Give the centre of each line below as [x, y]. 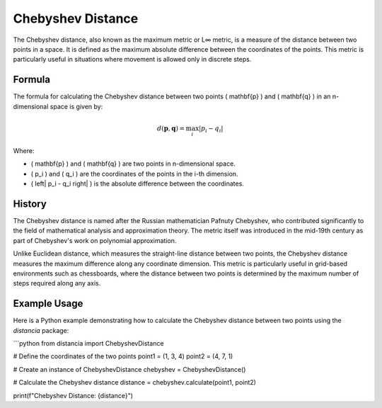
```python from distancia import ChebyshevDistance [88, 343]
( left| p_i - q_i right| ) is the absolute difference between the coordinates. [137, 183]
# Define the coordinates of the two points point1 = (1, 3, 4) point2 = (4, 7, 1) [123, 356]
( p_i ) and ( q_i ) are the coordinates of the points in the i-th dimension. [134, 174]
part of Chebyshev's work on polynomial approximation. [95, 240]
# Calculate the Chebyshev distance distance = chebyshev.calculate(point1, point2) [134, 382]
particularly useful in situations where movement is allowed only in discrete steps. [132, 59]
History [30, 204]
